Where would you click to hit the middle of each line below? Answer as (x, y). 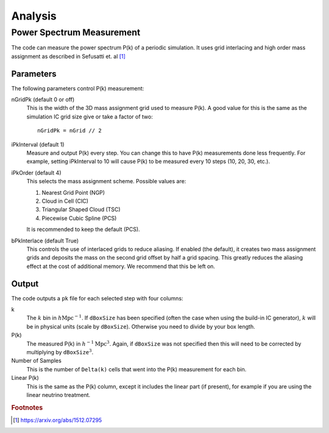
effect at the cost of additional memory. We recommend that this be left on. (121, 266)
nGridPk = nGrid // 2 (69, 131)
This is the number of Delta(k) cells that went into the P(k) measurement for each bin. (136, 369)
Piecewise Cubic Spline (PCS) (79, 218)
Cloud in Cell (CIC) (65, 201)
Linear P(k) (25, 378)
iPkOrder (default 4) (36, 173)
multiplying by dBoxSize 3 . (60, 352)
